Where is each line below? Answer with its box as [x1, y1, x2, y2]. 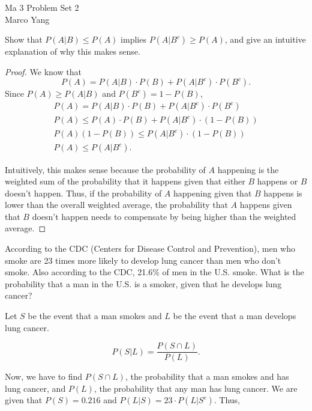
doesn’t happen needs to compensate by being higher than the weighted [32, 210, 296, 222]
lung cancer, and [5, 382, 66, 394]
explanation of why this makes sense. [5, 45, 140, 58]
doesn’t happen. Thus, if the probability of [5, 186, 162, 199]
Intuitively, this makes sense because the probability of [5, 163, 206, 175]
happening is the [217, 163, 279, 175]
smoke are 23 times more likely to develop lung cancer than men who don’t [5, 254, 281, 266]
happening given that [173, 186, 252, 199]
